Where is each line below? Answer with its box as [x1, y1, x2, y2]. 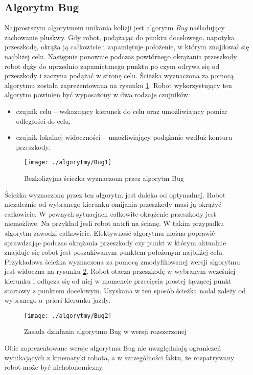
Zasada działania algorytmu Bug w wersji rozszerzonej [24, 326, 186, 336]
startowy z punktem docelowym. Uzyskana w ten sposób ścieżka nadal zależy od [4, 285, 246, 295]
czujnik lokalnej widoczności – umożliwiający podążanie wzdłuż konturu [16, 132, 232, 142]
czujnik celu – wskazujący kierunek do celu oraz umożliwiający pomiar [16, 106, 228, 116]
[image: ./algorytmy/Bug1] [24, 159, 112, 166]
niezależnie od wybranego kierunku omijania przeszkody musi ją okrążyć [4, 199, 222, 209]
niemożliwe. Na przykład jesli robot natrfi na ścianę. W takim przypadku [4, 218, 224, 228]
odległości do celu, [16, 115, 71, 126]
